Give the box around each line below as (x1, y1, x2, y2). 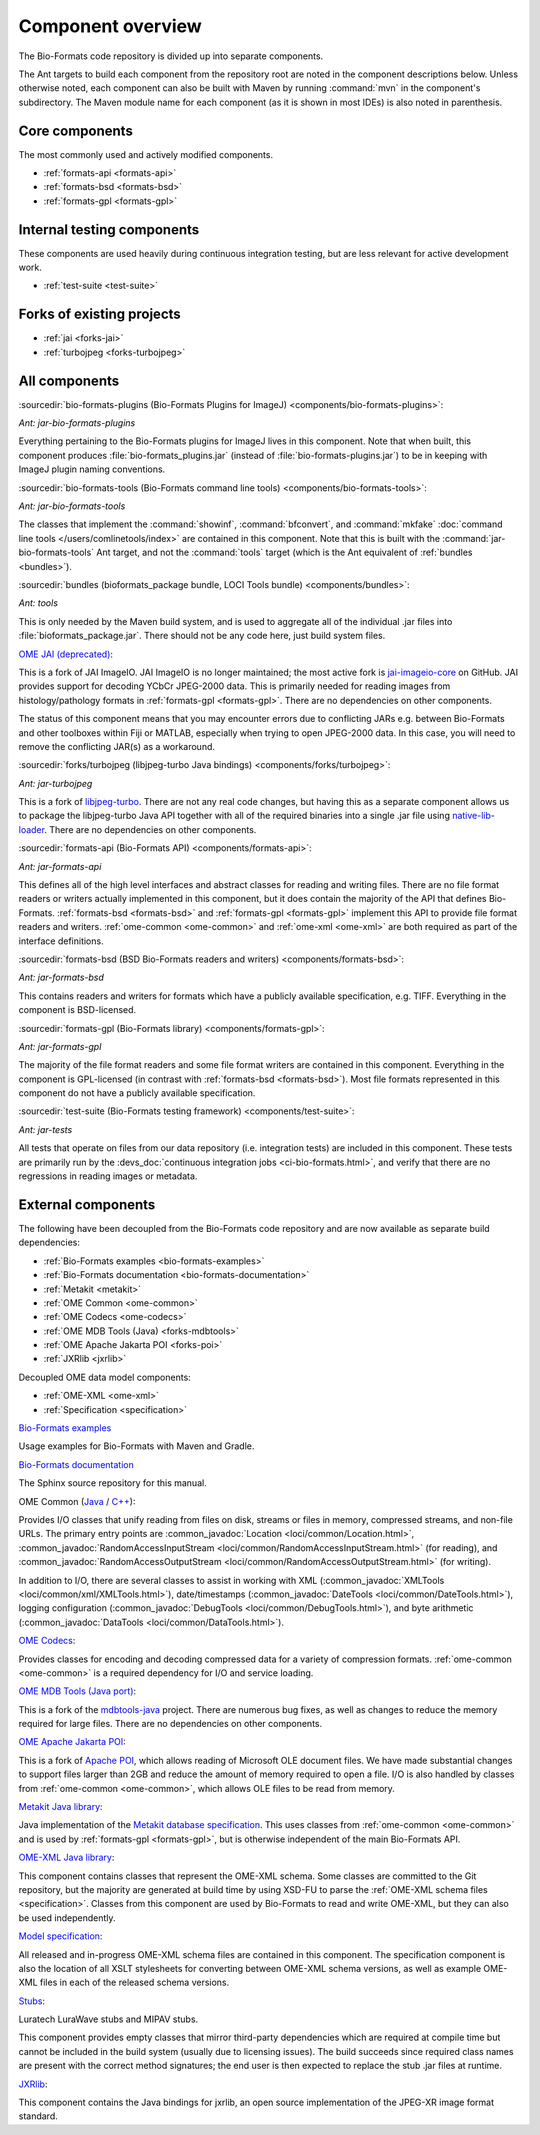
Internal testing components (18, 221, 200, 238)
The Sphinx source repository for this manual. (18, 1477, 207, 1489)
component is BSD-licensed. (18, 1004, 137, 1016)
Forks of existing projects (18, 306, 182, 323)
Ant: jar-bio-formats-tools (18, 500, 126, 512)
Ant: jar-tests (18, 1123, 73, 1135)
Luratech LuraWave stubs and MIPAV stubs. (18, 2013, 199, 2025)
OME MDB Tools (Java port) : (18, 1685, 137, 1697)
